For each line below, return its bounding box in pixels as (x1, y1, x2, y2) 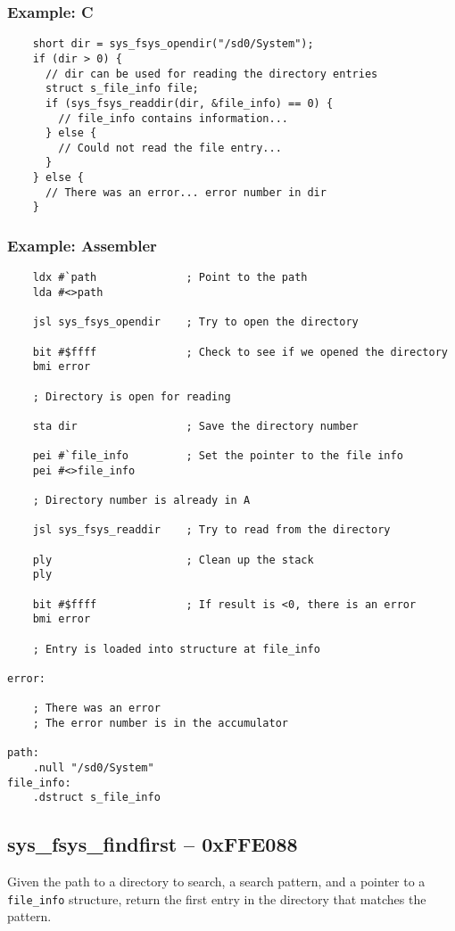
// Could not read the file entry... (58, 141, 282, 154)
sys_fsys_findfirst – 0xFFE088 (7, 830, 298, 858)
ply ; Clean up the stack (32, 553, 314, 566)
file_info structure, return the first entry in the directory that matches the (7, 889, 426, 908)
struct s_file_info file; (45, 82, 199, 95)
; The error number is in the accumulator (32, 717, 288, 729)
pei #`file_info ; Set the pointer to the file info (32, 449, 403, 463)
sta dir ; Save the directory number (32, 419, 359, 433)
